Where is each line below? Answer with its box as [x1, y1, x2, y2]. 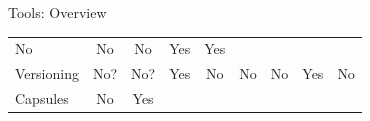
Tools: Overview [8, 2, 107, 22]
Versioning [15, 63, 79, 84]
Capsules [15, 88, 69, 109]
